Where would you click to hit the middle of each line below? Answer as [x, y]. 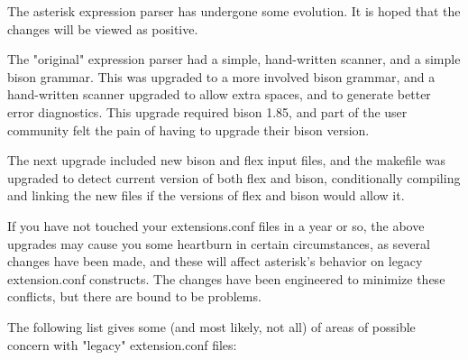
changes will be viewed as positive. [103, 28]
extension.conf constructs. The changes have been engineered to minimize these [226, 278]
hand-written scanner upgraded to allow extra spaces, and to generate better [219, 94]
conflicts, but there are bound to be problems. [134, 296]
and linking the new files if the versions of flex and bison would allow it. [206, 195]
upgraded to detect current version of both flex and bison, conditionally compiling [234, 177]
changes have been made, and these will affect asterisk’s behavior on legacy [215, 261]
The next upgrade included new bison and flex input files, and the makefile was [227, 160]
